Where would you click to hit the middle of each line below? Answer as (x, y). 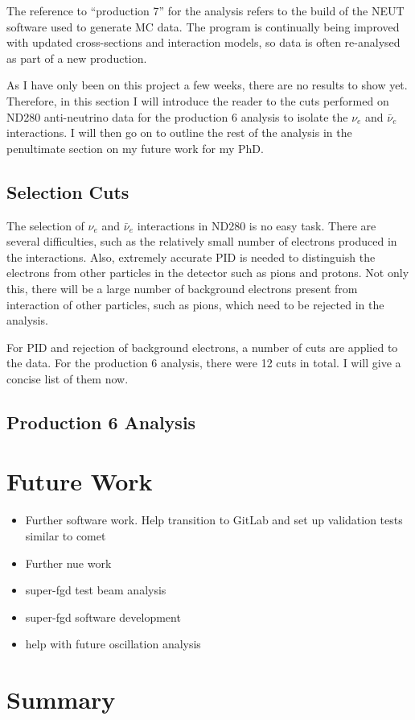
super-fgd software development (103, 617)
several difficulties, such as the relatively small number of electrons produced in (202, 241)
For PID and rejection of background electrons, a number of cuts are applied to (202, 347)
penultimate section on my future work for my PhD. (135, 148)
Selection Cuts (68, 191)
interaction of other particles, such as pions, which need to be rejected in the (195, 304)
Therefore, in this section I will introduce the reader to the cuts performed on (198, 100)
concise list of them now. (68, 378)
